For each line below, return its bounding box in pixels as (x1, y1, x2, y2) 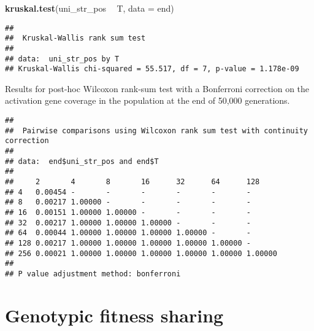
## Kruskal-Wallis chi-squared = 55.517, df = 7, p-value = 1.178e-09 (5, 64, 299, 74)
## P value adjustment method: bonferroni (5, 269, 181, 278)
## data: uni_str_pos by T (5, 54, 120, 63)
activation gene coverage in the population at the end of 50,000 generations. (5, 94, 290, 107)
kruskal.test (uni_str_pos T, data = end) (5, 2, 174, 14)
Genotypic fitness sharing (5, 302, 224, 327)
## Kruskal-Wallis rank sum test (5, 34, 146, 43)
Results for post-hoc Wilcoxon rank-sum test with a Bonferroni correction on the (5, 82, 310, 95)
